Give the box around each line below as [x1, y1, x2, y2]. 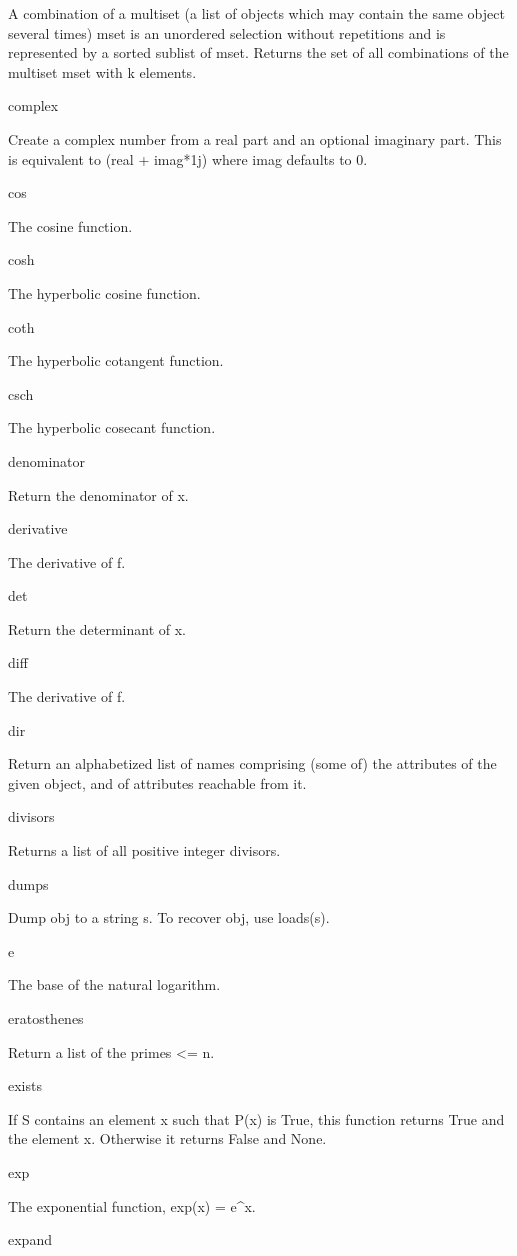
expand [8, 1229, 52, 1250]
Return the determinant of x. [8, 618, 187, 639]
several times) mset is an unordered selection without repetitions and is [8, 22, 446, 43]
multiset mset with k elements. [8, 61, 197, 82]
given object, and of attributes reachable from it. [8, 772, 307, 793]
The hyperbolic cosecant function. [8, 417, 216, 438]
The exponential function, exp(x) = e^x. [8, 1195, 256, 1216]
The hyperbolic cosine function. [8, 282, 201, 303]
